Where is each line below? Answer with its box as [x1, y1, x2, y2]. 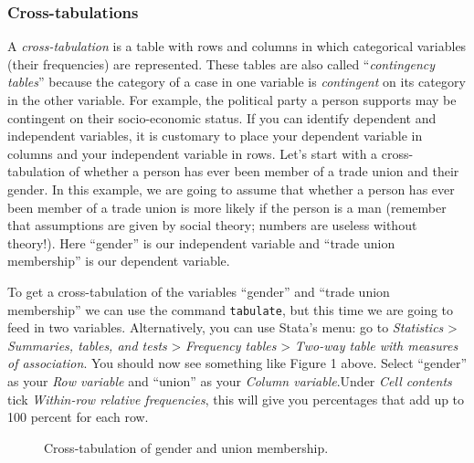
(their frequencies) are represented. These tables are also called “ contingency [7, 54, 436, 73]
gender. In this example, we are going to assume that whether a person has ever [7, 179, 455, 198]
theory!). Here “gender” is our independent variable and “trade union [7, 233, 395, 252]
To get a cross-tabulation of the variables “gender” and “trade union [7, 281, 390, 300]
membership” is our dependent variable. [7, 251, 230, 270]
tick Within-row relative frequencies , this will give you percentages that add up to [7, 389, 465, 408]
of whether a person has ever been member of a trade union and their [68, 162, 459, 181]
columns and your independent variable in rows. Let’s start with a [7, 143, 378, 163]
